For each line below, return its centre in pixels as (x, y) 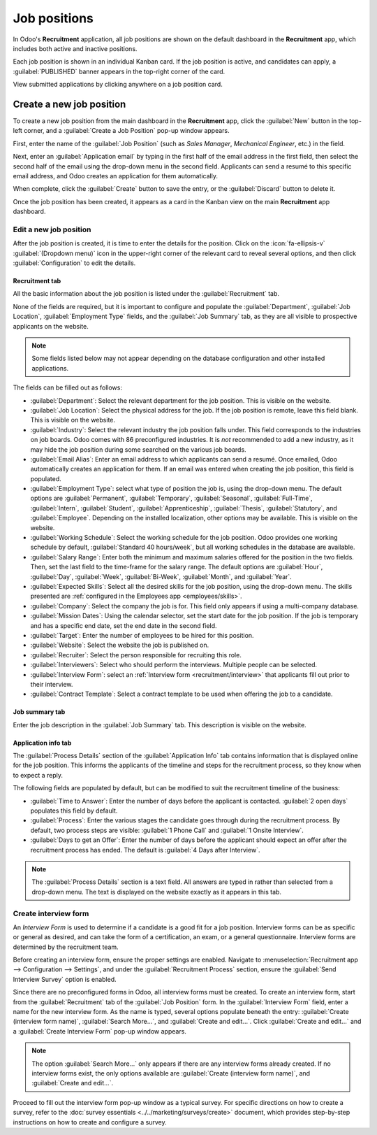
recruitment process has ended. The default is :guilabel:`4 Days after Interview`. (145, 850)
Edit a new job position (52, 229)
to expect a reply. (38, 775)
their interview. (52, 684)
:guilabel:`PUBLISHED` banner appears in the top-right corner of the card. (119, 71)
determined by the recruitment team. (66, 947)
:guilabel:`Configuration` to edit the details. (74, 263)
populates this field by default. (74, 811)
